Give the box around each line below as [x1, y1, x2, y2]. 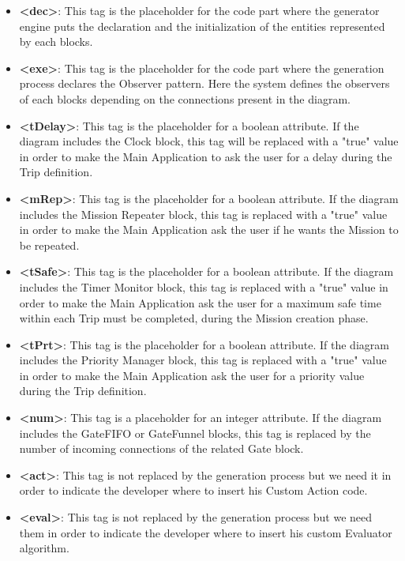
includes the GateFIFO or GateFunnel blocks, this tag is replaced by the [19, 424, 371, 441]
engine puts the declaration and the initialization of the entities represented [19, 17, 385, 34]
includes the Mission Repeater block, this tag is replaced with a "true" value [19, 205, 388, 222]
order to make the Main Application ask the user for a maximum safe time [19, 294, 381, 311]
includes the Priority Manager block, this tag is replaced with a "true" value [19, 352, 387, 368]
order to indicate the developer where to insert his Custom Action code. [19, 482, 368, 499]
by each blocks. [19, 33, 93, 50]
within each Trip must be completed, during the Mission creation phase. [19, 310, 369, 326]
